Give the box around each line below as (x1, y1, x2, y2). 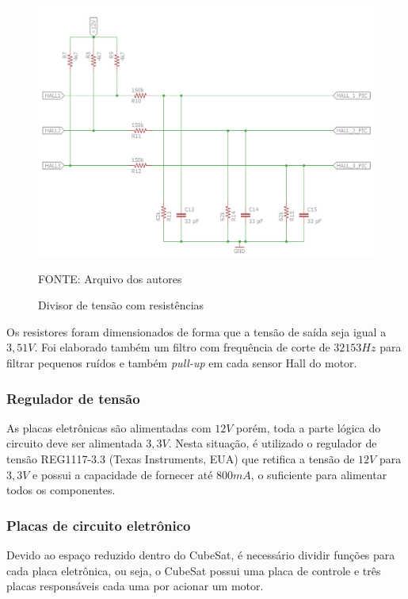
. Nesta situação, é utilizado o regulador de (168, 435, 377, 451)
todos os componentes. (6, 482, 116, 498)
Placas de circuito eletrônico (6, 515, 191, 535)
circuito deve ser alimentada (6, 435, 143, 451)
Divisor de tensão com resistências (38, 297, 204, 313)
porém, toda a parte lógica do (236, 419, 381, 436)
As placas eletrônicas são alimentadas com (6, 419, 212, 436)
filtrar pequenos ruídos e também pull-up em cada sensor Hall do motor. (6, 355, 357, 371)
